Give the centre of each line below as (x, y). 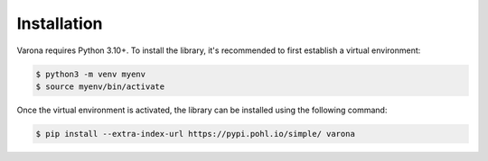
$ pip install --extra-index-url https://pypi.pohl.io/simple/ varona (196, 134)
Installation (60, 23)
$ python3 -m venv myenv (91, 74)
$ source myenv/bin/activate (100, 86)
